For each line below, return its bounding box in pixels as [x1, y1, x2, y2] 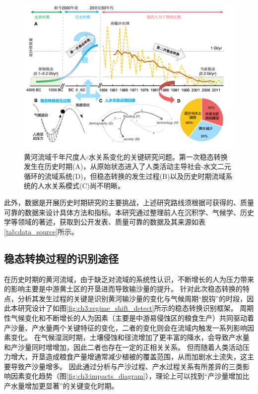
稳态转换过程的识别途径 [4, 250, 119, 266]
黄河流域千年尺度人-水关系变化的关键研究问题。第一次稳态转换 [24, 151, 228, 162]
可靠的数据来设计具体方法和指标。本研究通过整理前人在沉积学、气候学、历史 [4, 207, 254, 217]
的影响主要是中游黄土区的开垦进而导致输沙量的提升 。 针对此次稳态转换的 [4, 283, 243, 294]
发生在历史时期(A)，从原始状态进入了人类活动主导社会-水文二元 [24, 161, 232, 171]
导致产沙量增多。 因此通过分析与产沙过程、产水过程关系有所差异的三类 [10, 361, 243, 371]
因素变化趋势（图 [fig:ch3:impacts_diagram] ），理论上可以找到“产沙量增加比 [10, 371, 250, 381]
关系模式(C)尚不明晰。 [51, 180, 125, 191]
